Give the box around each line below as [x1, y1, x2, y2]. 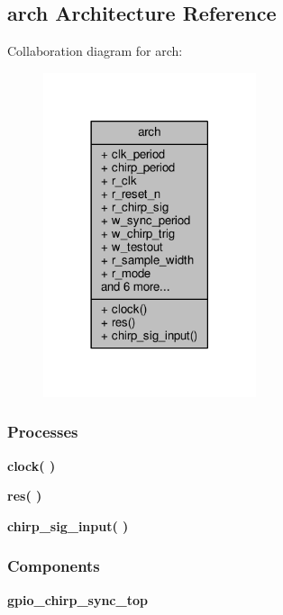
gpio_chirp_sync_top [7, 590, 148, 609]
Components [7, 555, 100, 577]
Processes [7, 421, 78, 443]
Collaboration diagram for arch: [7, 41, 183, 60]
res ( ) [7, 486, 42, 505]
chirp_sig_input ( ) [7, 516, 129, 535]
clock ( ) [7, 456, 56, 475]
